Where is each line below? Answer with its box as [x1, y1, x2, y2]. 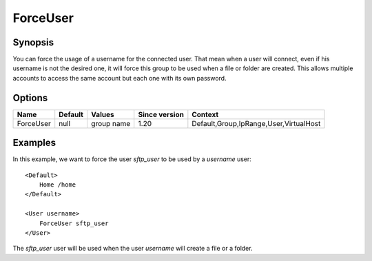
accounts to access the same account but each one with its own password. [12, 74, 227, 82]
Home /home [39, 181, 76, 189]
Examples [12, 137, 56, 149]
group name [90, 118, 131, 128]
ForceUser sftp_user [39, 219, 109, 227]
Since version [138, 109, 184, 119]
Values [90, 109, 114, 119]
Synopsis [12, 36, 54, 48]
